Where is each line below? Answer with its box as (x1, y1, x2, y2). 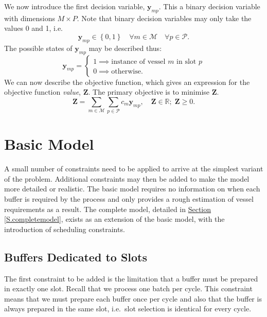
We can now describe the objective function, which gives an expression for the (4, 76, 250, 87)
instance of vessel (111, 58, 166, 65)
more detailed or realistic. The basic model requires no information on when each (4, 183, 260, 194)
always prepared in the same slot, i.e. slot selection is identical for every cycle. (4, 303, 252, 314)
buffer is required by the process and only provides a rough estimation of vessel (4, 193, 254, 204)
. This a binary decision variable (158, 1, 260, 11)
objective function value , (4, 86, 81, 97)
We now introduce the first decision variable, (4, 1, 145, 11)
